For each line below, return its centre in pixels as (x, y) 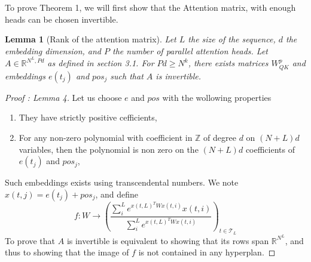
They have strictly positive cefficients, (88, 117)
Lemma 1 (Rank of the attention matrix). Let (91, 39)
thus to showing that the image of (67, 252)
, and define (117, 194)
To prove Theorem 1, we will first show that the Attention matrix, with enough (150, 7)
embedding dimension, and (53, 50)
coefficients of (270, 149)
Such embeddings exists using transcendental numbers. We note (122, 182)
